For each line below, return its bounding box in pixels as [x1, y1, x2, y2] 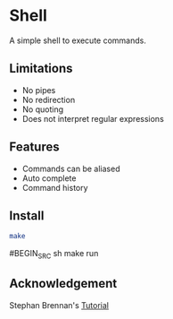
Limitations [9, 61, 73, 76]
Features [9, 140, 60, 155]
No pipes [21, 84, 56, 95]
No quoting [21, 104, 64, 115]
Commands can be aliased [21, 163, 120, 174]
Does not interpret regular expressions [21, 113, 165, 124]
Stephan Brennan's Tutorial [9, 299, 110, 310]
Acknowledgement [9, 276, 118, 291]
